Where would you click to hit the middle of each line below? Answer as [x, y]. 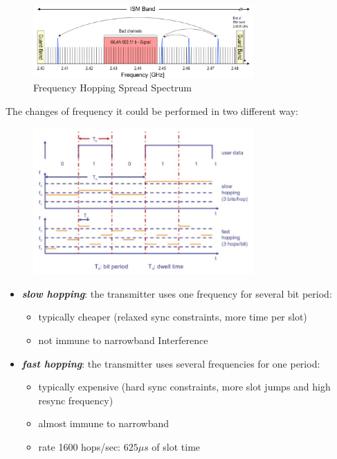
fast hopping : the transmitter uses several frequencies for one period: [171, 363]
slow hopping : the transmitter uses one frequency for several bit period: [177, 293]
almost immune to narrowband [103, 423]
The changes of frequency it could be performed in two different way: [152, 110]
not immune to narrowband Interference [123, 340]
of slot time [176, 446]
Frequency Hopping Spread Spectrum [113, 88]
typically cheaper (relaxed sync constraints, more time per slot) [173, 317]
